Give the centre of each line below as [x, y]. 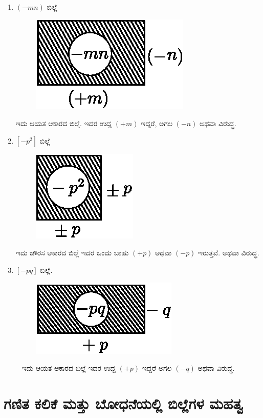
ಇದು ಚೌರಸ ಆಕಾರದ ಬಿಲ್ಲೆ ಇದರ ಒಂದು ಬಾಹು [72, 253]
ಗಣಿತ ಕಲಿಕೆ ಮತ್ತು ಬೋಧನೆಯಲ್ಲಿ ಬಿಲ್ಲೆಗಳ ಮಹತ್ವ [124, 403]
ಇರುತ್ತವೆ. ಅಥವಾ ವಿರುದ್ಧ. [229, 253]
